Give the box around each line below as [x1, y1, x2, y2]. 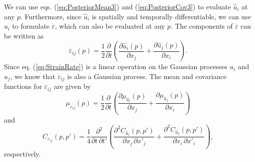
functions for [4, 81, 42, 91]
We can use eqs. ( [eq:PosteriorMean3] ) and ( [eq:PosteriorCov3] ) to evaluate [4, 1, 231, 11]
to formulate [12, 21, 50, 31]
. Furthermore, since [20, 11, 81, 21]
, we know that [10, 71, 56, 81]
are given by [54, 81, 91, 91]
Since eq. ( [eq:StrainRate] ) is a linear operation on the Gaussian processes [4, 61, 227, 72]
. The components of [171, 21, 233, 31]
